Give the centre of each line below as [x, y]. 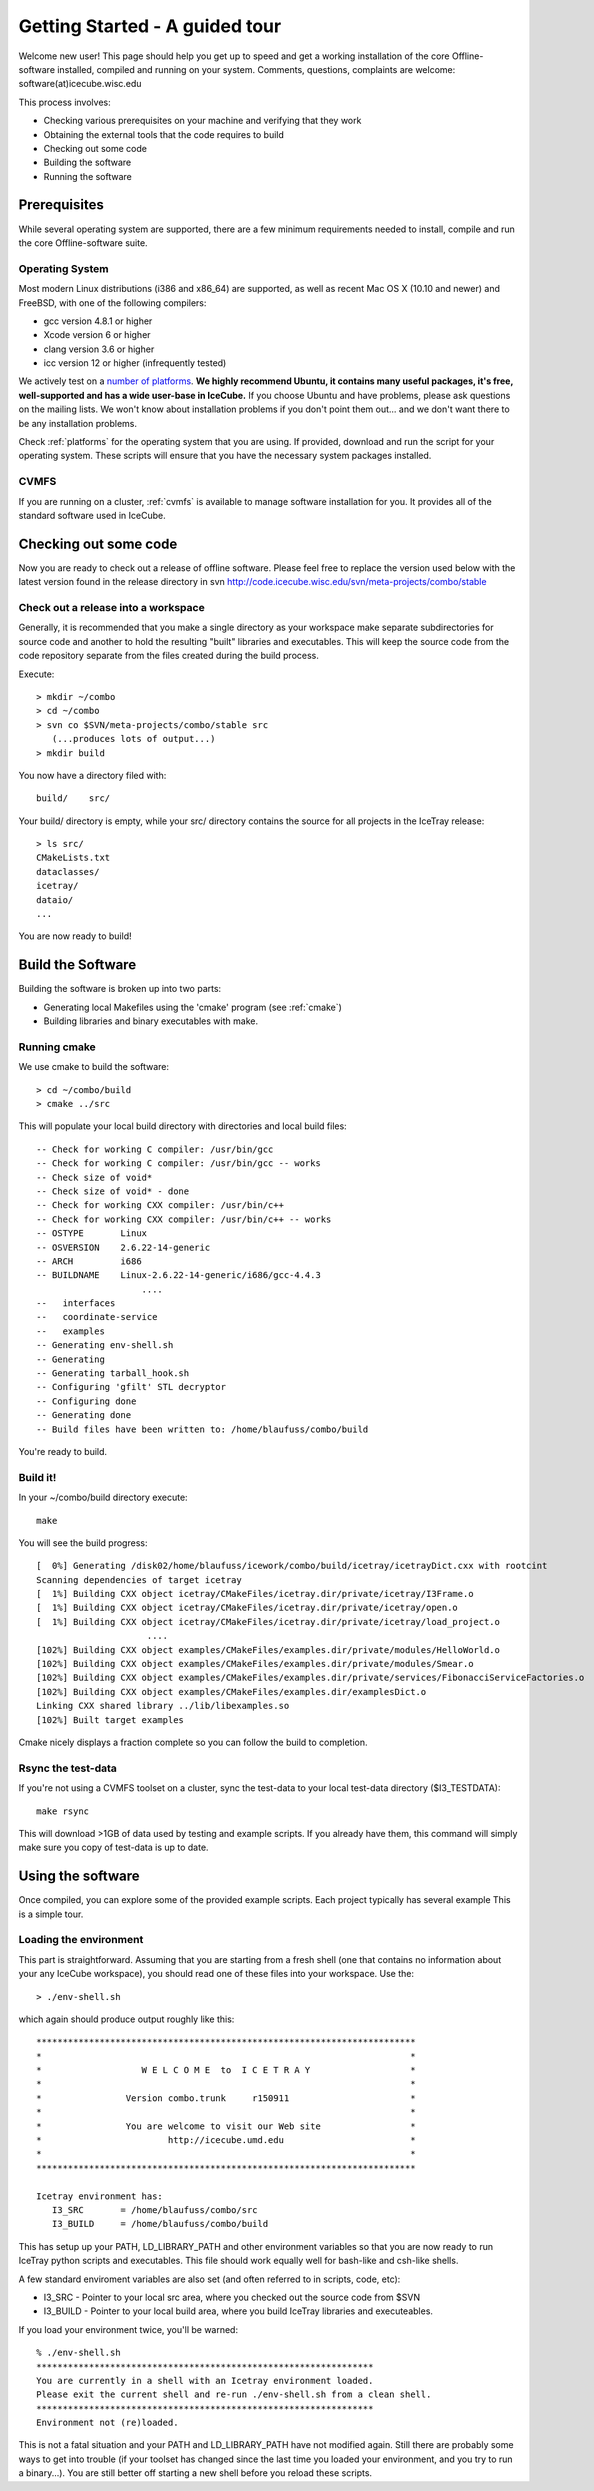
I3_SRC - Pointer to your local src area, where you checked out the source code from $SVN [231, 2297]
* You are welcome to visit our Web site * [226, 2126]
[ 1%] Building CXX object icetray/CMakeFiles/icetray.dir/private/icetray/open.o [247, 1608]
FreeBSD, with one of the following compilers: [112, 302]
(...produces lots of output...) [133, 739]
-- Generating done [84, 1415]
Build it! [37, 1477]
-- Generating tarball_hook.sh [113, 1373]
